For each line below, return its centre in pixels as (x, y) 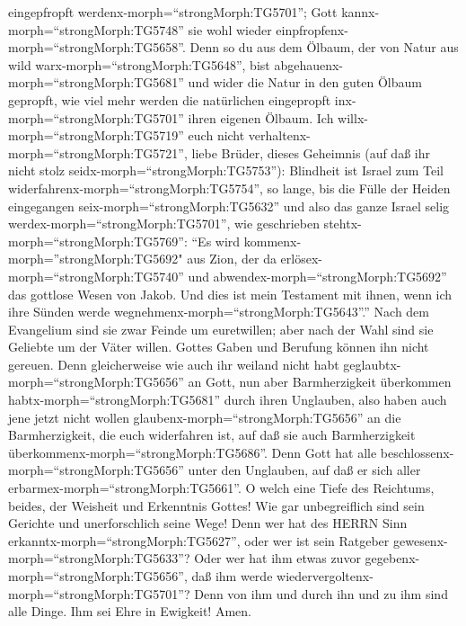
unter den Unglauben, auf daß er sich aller (304, 470)
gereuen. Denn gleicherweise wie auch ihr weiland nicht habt (174, 364)
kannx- (360, 12)
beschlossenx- (417, 452)
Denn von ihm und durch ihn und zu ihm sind (321, 593)
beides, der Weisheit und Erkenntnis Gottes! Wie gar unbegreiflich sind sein (216, 505)
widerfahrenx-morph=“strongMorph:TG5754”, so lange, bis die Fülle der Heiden (229, 188)
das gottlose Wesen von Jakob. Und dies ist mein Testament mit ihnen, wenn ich (230, 294)
